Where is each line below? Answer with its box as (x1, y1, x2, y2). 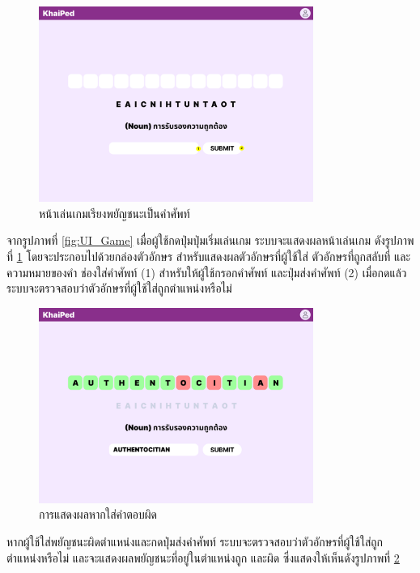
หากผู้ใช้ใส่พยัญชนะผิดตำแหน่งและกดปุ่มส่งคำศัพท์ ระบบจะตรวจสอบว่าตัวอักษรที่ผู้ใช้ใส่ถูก (6, 533, 384, 550)
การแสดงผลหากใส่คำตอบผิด (39, 506, 157, 523)
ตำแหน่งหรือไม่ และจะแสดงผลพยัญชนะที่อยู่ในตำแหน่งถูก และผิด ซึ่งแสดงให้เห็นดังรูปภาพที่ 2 (6, 549, 400, 566)
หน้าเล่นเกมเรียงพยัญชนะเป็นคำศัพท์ (39, 204, 190, 221)
